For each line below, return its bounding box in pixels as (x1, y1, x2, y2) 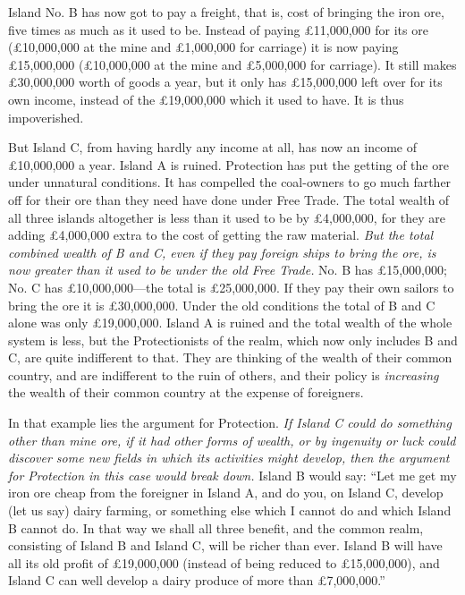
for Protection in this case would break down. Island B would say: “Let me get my (8, 465, 457, 484)
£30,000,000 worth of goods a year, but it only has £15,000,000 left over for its (8, 72, 443, 91)
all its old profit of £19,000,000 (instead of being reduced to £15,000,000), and (8, 553, 440, 572)
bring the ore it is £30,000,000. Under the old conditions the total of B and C (8, 295, 435, 314)
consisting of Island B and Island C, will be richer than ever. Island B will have (8, 536, 443, 555)
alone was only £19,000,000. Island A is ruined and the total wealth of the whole (8, 313, 452, 332)
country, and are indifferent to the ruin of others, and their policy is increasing (8, 365, 439, 384)
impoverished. (8, 107, 84, 126)
